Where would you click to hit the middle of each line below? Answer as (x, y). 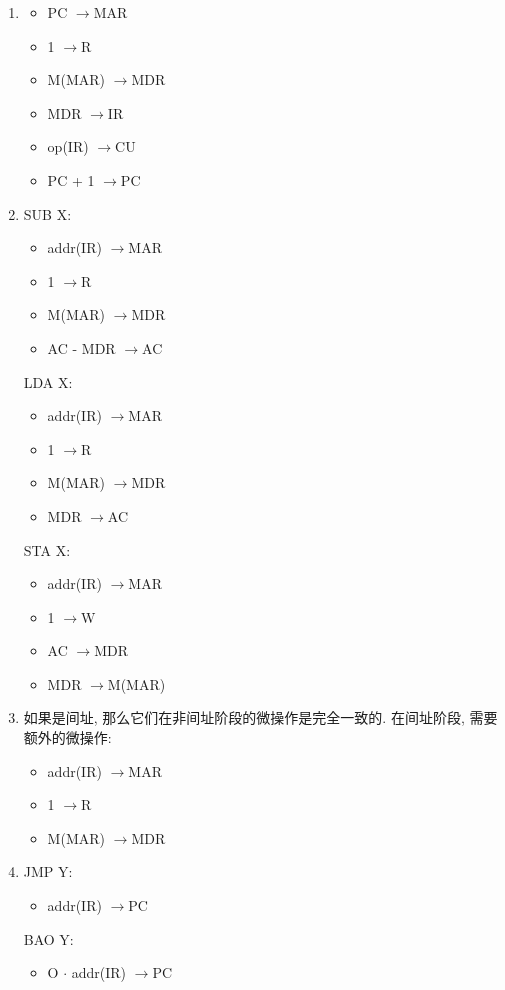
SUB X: (47, 213)
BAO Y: (48, 938)
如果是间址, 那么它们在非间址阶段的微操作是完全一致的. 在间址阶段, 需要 (260, 717)
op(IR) (68, 146)
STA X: (47, 549)
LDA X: (48, 381)
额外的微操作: (67, 737)
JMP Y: (48, 871)
